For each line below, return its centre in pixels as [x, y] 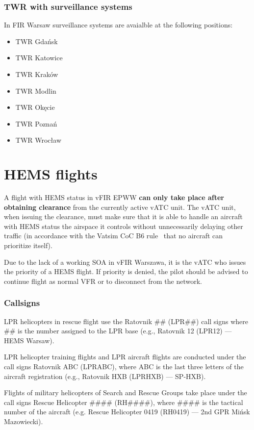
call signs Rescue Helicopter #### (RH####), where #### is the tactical [124, 402]
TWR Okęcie [35, 107]
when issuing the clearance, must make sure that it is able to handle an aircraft [123, 216]
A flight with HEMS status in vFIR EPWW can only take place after [114, 197]
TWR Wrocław [38, 140]
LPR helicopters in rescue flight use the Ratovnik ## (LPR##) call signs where [126, 321]
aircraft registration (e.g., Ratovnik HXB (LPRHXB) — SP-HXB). [105, 376]
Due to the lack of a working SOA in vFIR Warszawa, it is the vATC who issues [125, 262]
